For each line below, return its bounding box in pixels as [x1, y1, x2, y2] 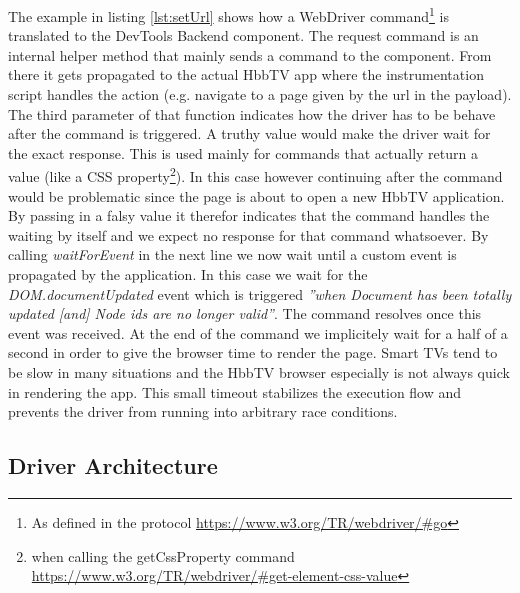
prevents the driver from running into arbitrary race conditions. [8, 401, 398, 422]
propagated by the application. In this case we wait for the [8, 264, 368, 285]
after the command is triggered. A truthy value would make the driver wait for [8, 123, 491, 144]
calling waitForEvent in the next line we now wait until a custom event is [8, 244, 457, 265]
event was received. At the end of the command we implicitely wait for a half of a [8, 322, 508, 343]
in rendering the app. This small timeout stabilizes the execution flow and [8, 381, 462, 402]
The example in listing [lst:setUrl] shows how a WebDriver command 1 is [8, 3, 449, 26]
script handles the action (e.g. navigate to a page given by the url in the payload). [8, 84, 512, 105]
